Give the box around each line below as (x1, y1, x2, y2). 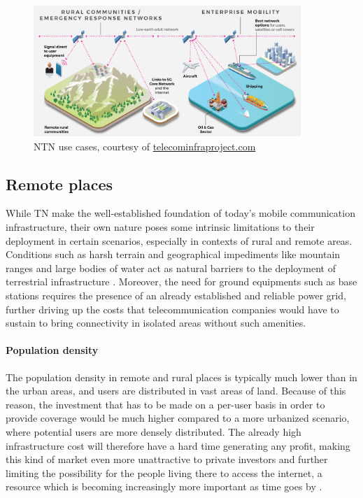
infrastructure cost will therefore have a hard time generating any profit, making (6, 438, 350, 453)
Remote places (6, 173, 113, 194)
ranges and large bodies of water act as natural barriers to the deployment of (6, 260, 336, 275)
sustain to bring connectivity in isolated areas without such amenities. (6, 315, 306, 330)
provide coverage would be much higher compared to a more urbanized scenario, (6, 411, 350, 425)
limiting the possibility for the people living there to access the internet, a (6, 465, 322, 480)
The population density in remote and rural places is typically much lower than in (6, 369, 357, 384)
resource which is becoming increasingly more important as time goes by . (6, 479, 322, 494)
